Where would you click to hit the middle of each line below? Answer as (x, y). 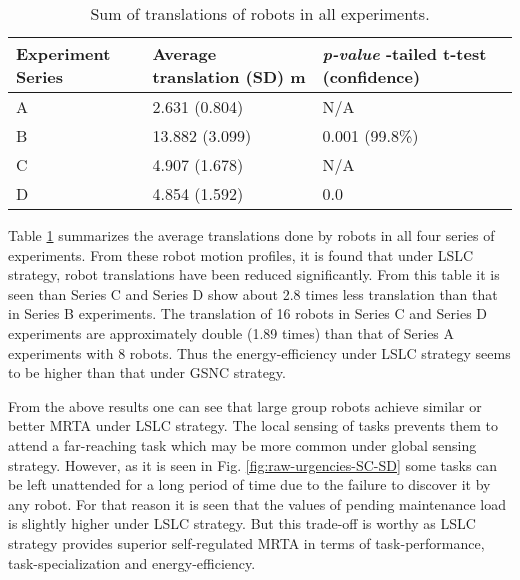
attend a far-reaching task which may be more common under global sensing (242, 444)
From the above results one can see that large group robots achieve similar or (245, 405)
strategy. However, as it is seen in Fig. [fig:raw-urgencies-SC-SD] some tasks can (253, 464)
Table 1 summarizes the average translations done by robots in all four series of (251, 235)
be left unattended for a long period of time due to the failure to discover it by (249, 484)
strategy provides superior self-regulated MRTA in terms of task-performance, (246, 542)
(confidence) (371, 76)
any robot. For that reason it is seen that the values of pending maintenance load (257, 503)
